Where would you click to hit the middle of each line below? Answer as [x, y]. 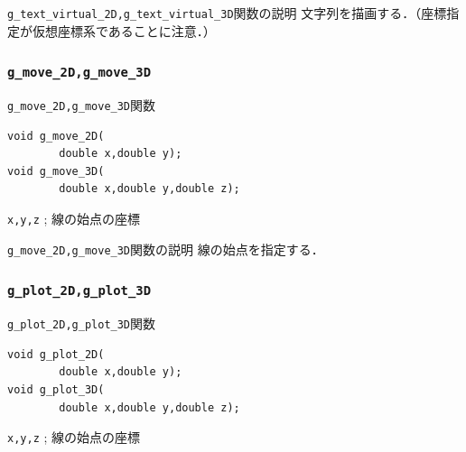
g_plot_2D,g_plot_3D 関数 [82, 323]
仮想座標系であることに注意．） [124, 30]
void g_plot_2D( [56, 354]
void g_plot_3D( [56, 390]
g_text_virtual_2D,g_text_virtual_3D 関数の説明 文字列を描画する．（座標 [227, 13]
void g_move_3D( [56, 171]
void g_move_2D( [56, 136]
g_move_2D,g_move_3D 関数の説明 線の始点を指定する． [166, 249]
